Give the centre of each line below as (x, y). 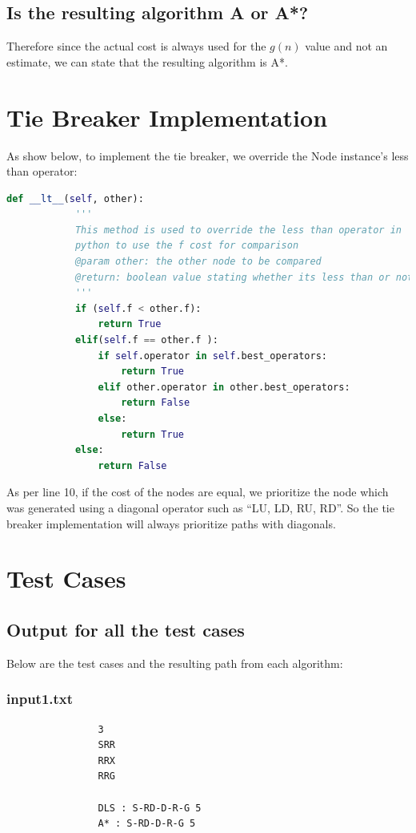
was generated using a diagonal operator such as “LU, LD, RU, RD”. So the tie (200, 507)
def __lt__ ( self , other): (75, 198)
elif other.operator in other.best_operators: (224, 387)
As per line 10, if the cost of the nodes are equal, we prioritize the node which (198, 492)
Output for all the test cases (126, 629)
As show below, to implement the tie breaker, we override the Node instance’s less (208, 155)
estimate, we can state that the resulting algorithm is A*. (147, 61)
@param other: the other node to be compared (198, 262)
